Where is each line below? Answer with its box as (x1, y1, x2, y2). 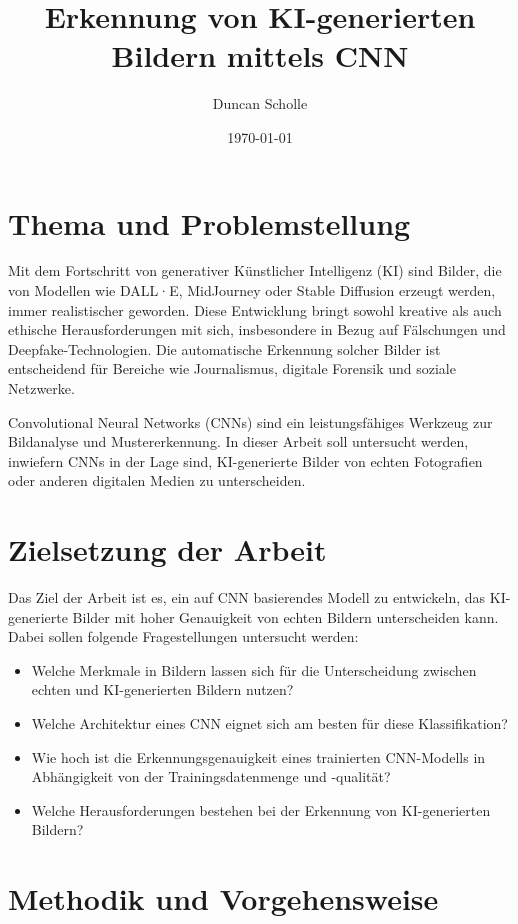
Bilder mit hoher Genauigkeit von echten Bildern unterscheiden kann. (72, 606, 499, 627)
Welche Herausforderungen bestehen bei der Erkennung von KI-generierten (31, 799, 491, 820)
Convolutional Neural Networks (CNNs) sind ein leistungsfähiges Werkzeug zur (8, 411, 493, 432)
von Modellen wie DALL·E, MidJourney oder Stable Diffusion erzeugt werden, (8, 280, 496, 301)
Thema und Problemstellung (8, 202, 411, 243)
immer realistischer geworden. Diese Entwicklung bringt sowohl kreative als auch (8, 299, 502, 320)
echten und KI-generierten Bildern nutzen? (31, 679, 294, 700)
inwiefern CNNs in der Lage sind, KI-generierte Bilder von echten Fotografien (8, 450, 483, 471)
